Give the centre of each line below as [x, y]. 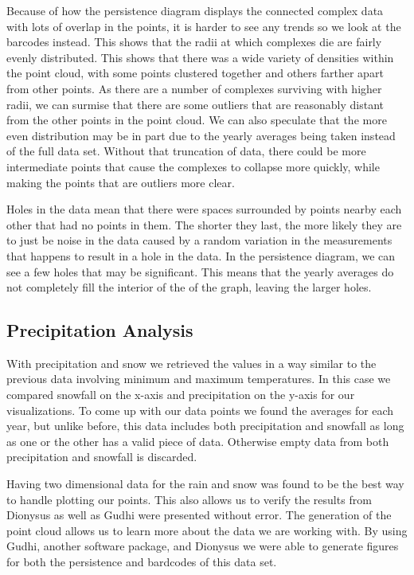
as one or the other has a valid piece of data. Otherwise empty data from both [198, 441]
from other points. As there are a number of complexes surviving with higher [194, 88]
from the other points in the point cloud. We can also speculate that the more [197, 120]
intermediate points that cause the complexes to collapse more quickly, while [193, 166]
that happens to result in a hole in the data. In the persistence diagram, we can [201, 255]
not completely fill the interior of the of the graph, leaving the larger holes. [189, 287]
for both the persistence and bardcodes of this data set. [142, 562]
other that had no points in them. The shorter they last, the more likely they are [204, 224]
